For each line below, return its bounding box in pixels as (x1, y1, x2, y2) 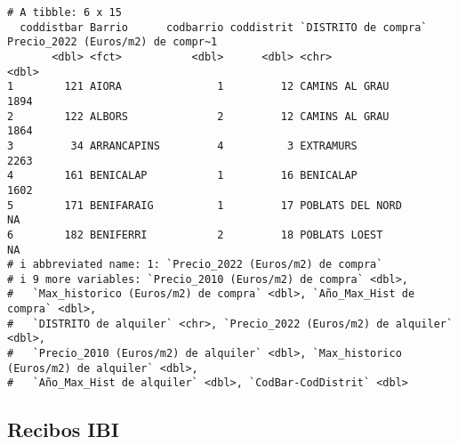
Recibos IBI (7, 416, 119, 443)
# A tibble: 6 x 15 (7, 6, 122, 19)
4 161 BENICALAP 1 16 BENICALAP (7, 169, 358, 182)
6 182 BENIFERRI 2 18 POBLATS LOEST (7, 228, 383, 241)
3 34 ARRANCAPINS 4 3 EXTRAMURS (7, 139, 358, 152)
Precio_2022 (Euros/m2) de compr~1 (7, 36, 218, 49)
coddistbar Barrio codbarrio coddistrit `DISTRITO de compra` (20, 20, 428, 34)
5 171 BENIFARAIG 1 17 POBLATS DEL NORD (7, 198, 402, 212)
